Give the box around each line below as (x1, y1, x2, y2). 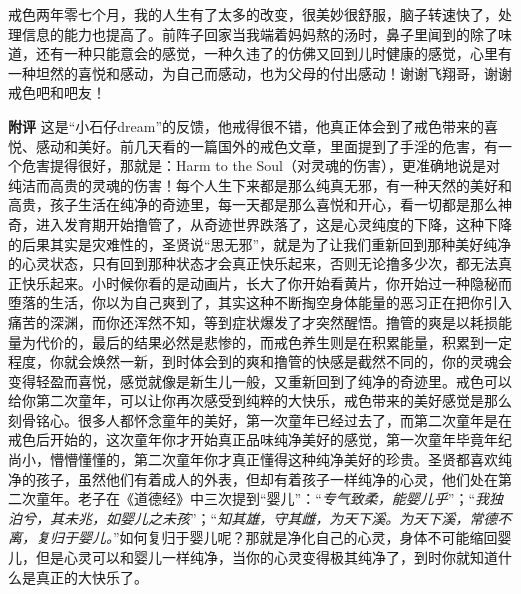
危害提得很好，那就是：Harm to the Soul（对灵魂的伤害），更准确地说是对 (21, 155, 500, 176)
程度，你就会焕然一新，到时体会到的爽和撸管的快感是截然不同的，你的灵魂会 (8, 351, 512, 372)
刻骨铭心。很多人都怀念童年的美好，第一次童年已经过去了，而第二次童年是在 (8, 409, 512, 430)
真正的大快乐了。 (35, 566, 148, 587)
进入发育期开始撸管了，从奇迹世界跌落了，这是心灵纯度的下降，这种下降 (35, 213, 512, 234)
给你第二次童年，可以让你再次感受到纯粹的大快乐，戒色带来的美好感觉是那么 (8, 390, 512, 411)
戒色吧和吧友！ (8, 82, 106, 103)
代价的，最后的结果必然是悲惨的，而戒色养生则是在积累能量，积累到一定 (35, 331, 512, 352)
